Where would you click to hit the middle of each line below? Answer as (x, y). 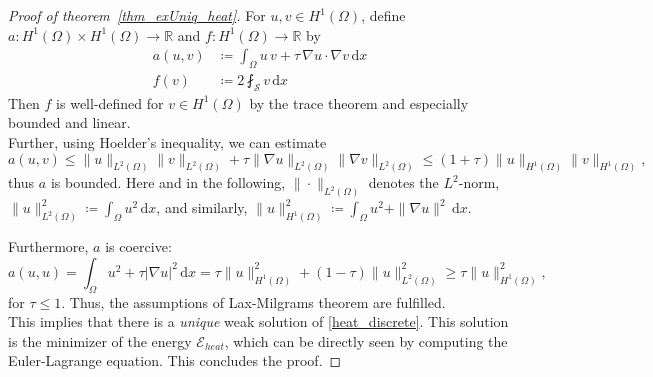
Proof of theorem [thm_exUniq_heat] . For (137, 15)
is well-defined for (110, 102)
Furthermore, (48, 246)
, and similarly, (202, 207)
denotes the (403, 182)
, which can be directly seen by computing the (366, 340)
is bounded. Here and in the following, (168, 182)
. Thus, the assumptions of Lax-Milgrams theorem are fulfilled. (253, 301)
